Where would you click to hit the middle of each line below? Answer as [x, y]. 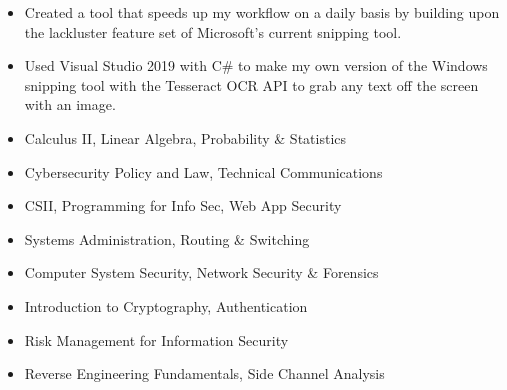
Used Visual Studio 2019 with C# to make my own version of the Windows [256, 65]
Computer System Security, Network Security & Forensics [201, 272]
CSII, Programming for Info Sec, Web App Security [183, 205]
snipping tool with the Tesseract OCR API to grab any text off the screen [251, 84]
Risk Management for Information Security [156, 339]
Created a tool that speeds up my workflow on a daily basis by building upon [262, 12]
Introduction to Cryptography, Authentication [166, 305]
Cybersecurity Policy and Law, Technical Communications [203, 171]
